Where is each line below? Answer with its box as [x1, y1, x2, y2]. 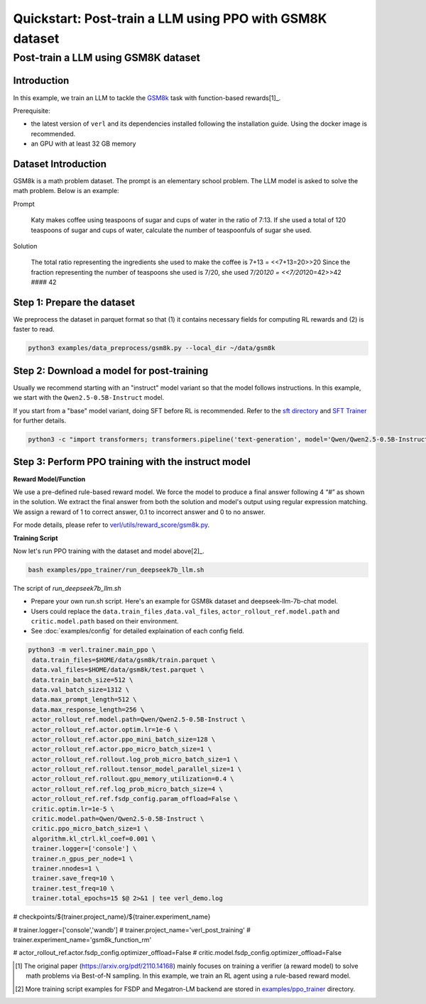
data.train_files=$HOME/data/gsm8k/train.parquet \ [32, 655, 216, 664]
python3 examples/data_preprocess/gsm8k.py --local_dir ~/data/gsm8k [28, 344, 275, 352]
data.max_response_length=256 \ [32, 705, 145, 714]
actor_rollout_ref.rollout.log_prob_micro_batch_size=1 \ [32, 755, 238, 763]
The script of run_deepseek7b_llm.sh [13, 584, 122, 592]
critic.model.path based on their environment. [31, 617, 179, 626]
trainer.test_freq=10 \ [32, 884, 115, 893]
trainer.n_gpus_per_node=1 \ [32, 854, 133, 863]
